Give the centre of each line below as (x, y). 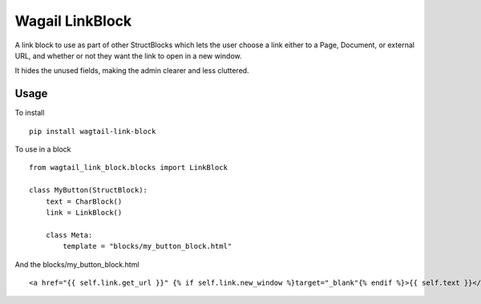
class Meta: (69, 235)
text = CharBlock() (84, 201)
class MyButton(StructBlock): (89, 190)
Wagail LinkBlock (73, 21)
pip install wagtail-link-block (93, 131)
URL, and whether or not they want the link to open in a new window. (128, 55)
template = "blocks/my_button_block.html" (148, 246)
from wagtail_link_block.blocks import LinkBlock (129, 168)
